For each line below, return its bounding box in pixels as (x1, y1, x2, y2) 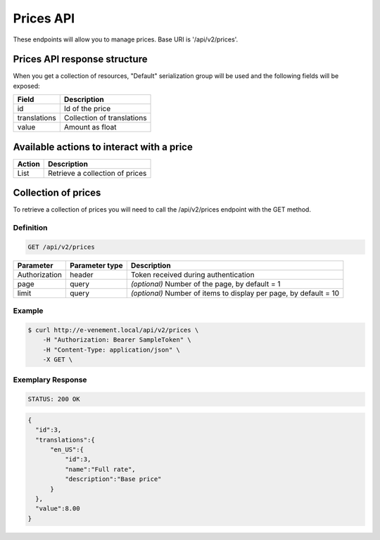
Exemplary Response (13, 375, 87, 385)
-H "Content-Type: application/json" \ (42, 345, 181, 354)
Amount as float (63, 122, 117, 132)
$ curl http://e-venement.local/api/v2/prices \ (27, 326, 199, 334)
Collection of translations (63, 113, 147, 123)
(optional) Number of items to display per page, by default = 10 (130, 288, 340, 298)
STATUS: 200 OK (27, 395, 80, 404)
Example (13, 306, 44, 316)
